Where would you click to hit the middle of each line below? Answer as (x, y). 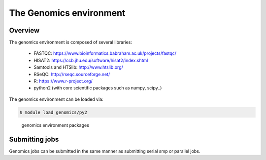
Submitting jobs (34, 139)
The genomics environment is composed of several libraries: (71, 42)
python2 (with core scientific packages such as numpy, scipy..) (98, 88)
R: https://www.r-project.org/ (63, 81)
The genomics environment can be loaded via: (56, 99)
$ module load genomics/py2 (53, 112)
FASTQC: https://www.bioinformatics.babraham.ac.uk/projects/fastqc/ (105, 53)
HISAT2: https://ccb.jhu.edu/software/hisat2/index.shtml (91, 60)
